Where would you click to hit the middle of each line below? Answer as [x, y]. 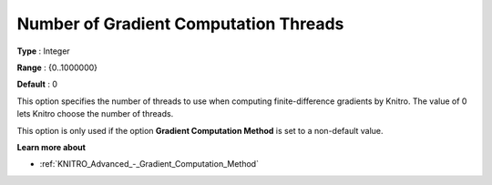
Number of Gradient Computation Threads [180, 24]
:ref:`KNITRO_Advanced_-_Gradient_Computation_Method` [149, 164]
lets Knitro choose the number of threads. [95, 114]
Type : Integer [43, 51]
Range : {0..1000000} [57, 67]
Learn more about [51, 147]
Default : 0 [37, 84]
